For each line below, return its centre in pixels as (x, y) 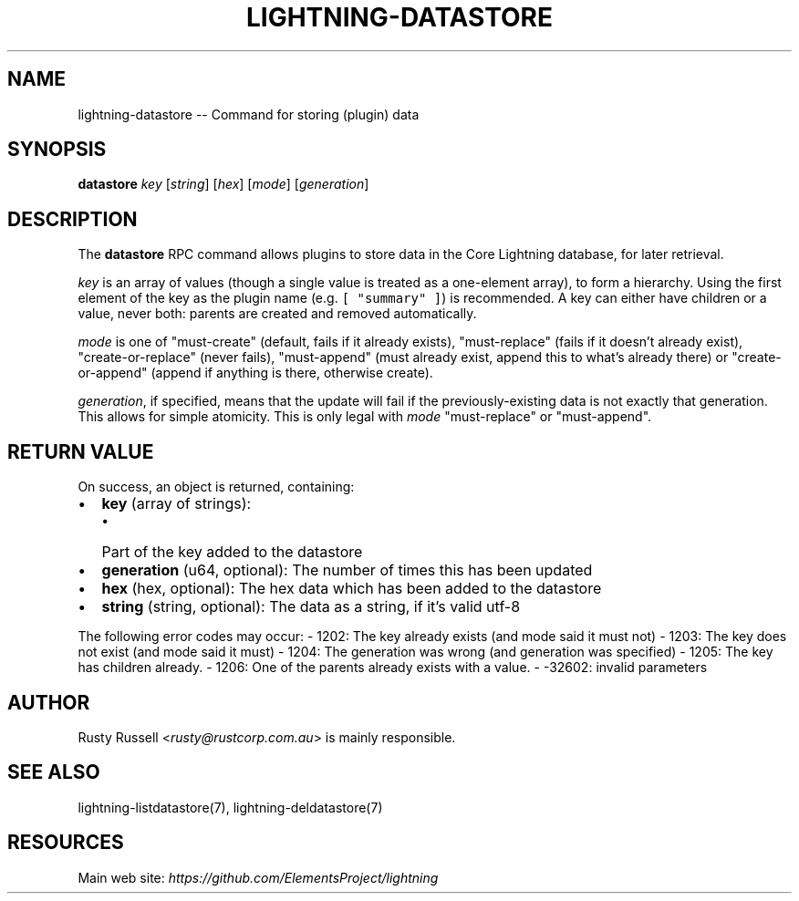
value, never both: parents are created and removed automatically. (277, 314)
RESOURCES (66, 843)
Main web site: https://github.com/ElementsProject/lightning (258, 877)
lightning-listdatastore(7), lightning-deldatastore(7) (230, 807)
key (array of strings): (176, 504)
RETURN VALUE (81, 451)
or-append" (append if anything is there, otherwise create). (255, 373)
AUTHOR (49, 702)
